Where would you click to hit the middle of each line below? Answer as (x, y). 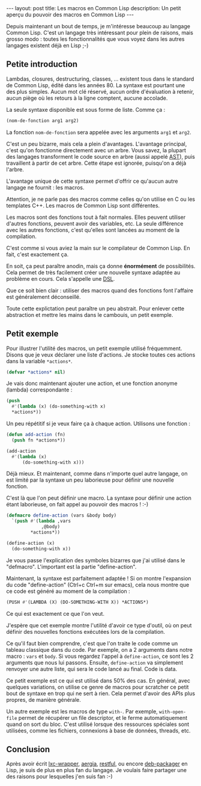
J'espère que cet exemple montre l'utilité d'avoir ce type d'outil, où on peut (99, 625)
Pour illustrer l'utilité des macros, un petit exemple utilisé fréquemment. (94, 348)
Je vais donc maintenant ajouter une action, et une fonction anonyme (92, 384)
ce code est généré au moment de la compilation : (68, 591)
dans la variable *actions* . (40, 361)
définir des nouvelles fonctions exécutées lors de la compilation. (86, 631)
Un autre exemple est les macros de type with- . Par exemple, (82, 711)
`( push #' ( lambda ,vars (41, 521)
